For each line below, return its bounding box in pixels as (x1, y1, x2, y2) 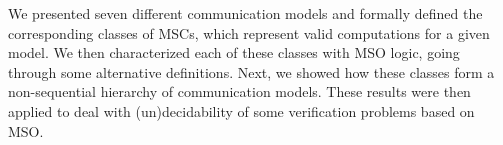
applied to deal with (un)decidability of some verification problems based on (8, 100, 475, 121)
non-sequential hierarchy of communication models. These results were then (8, 81, 471, 102)
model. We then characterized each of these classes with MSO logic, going (8, 42, 460, 63)
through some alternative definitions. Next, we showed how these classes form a (8, 61, 495, 82)
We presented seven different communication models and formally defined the (8, 3, 483, 23)
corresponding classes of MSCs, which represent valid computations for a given (8, 22, 490, 43)
